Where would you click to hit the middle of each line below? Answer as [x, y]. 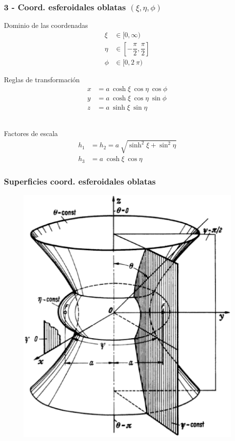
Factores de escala [31, 133]
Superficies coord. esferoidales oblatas [80, 181]
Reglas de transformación [42, 79]
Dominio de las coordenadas [46, 25]
